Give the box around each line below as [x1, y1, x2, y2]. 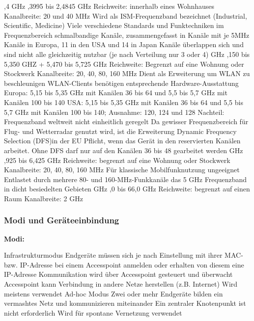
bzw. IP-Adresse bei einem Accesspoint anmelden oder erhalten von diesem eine [4, 259, 244, 269]
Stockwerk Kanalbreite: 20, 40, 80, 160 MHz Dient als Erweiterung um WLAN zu [4, 68, 250, 79]
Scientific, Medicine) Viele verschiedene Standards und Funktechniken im [4, 20, 224, 30]
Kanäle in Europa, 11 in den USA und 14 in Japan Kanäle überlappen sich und [4, 39, 244, 50]
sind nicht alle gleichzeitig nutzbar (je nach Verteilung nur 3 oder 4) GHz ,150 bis [4, 49, 250, 59]
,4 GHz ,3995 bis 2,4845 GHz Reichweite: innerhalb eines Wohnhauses [4, 1, 215, 11]
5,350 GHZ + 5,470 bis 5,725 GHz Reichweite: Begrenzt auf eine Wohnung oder [4, 58, 244, 69]
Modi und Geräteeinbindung [4, 214, 119, 226]
